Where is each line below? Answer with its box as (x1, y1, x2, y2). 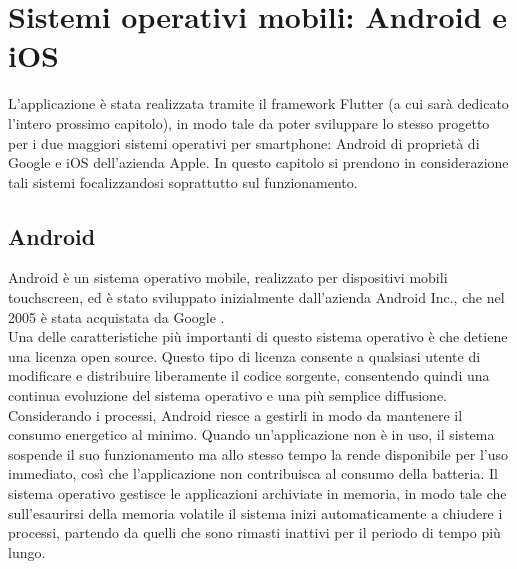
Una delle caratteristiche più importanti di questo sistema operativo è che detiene (8, 326, 508, 347)
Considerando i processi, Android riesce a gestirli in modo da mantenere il (8, 404, 463, 425)
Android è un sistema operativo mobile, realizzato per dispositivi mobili (8, 267, 448, 288)
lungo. (8, 541, 46, 562)
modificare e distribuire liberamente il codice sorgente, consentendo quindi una (8, 365, 490, 386)
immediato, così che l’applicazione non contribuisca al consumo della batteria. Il (8, 463, 498, 484)
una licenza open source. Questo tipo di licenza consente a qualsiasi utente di (8, 345, 481, 366)
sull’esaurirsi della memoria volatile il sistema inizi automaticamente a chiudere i (8, 502, 503, 523)
